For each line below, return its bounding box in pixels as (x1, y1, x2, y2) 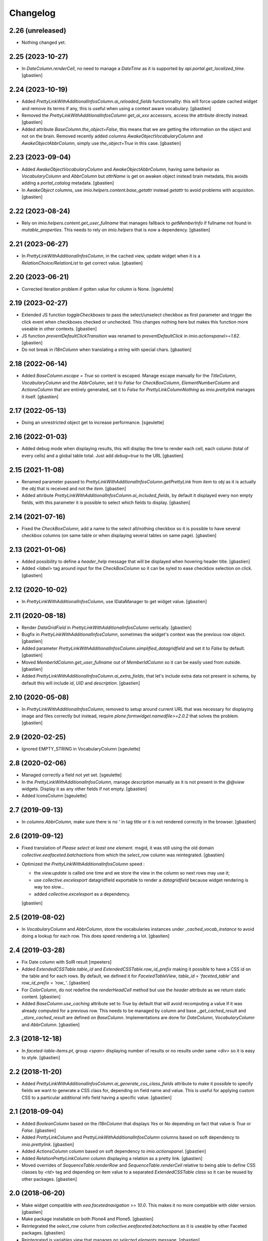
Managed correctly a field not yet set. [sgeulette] (21, 772, 122, 778)
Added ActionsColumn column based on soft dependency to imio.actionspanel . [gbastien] (21, 1148, 206, 1154)
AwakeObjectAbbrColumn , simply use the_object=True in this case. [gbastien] (21, 140, 181, 146)
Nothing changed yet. (21, 40, 67, 46)
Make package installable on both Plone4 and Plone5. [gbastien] (21, 1216, 154, 1222)
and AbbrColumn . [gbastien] (21, 1022, 80, 1028)
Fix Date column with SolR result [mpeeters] (21, 959, 112, 965)
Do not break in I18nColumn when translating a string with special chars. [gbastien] (21, 346, 192, 352)
